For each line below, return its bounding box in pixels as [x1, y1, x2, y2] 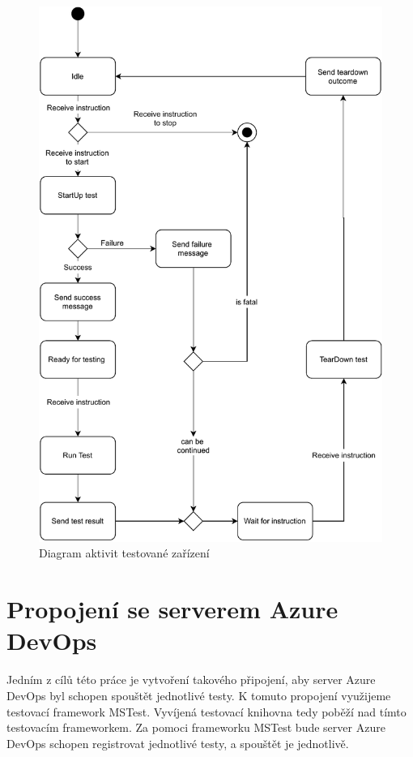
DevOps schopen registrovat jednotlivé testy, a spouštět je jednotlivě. [6, 734, 349, 751]
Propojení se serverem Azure [6, 592, 338, 626]
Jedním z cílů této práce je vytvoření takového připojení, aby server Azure [6, 671, 376, 688]
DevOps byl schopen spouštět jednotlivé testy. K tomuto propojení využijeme [6, 686, 391, 703]
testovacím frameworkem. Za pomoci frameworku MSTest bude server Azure [6, 719, 385, 736]
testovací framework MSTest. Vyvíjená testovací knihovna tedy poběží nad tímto [6, 703, 407, 720]
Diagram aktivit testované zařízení [39, 544, 210, 561]
